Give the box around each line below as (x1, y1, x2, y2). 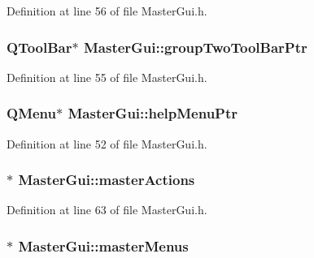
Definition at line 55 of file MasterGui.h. (7, 68, 207, 85)
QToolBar (7, 37, 72, 57)
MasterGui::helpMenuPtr (68, 103, 238, 123)
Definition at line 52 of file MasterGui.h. (7, 135, 207, 152)
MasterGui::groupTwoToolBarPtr (83, 37, 307, 57)
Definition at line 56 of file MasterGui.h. (7, 2, 207, 19)
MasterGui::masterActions (18, 170, 195, 190)
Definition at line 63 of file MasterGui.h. (7, 201, 207, 218)
